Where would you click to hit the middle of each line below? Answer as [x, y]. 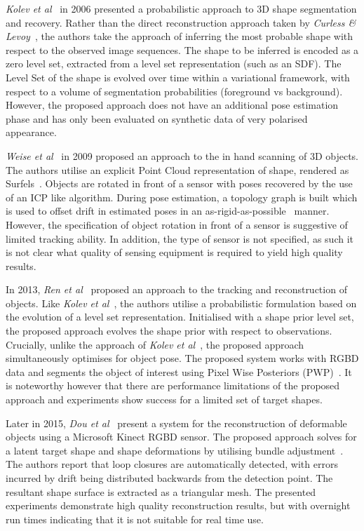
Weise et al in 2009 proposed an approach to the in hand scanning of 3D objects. [182, 155]
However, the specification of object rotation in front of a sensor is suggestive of [177, 224]
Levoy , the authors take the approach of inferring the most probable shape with [180, 36]
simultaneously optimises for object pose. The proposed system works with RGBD [182, 358]
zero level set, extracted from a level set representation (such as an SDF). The [174, 63]
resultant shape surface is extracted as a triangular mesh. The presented [161, 491]
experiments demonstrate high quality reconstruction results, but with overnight [178, 505]
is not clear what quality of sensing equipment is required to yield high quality [174, 252]
